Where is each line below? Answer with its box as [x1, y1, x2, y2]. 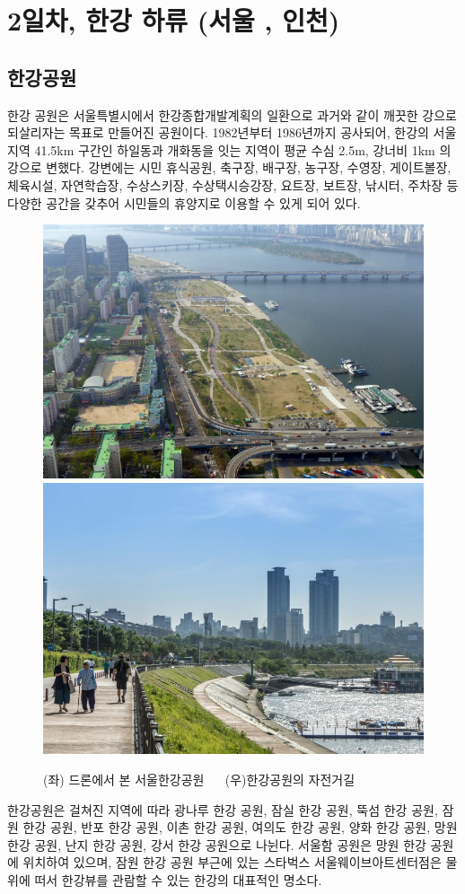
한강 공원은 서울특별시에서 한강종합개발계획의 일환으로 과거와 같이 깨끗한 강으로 [7, 105, 457, 124]
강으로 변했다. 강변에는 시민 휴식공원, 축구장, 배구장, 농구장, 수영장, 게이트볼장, [7, 158, 452, 177]
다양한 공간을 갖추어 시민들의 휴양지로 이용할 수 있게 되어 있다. [7, 193, 361, 212]
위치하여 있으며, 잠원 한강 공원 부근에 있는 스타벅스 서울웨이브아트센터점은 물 [22, 853, 458, 872]
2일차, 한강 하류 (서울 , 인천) [7, 2, 340, 39]
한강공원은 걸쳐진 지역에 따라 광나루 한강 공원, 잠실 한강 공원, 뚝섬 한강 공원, [7, 800, 438, 819]
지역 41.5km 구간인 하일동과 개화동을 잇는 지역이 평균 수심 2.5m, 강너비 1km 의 [7, 140, 452, 159]
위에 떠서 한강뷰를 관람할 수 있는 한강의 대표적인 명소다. [7, 871, 322, 889]
